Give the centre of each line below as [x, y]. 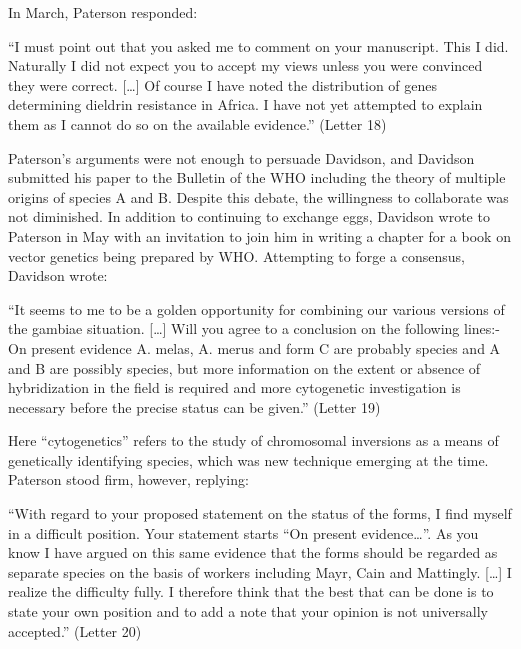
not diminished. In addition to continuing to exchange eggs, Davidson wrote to [249, 216]
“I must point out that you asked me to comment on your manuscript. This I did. [258, 45]
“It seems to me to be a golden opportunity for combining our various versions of [256, 308]
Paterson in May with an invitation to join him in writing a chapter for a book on [259, 235]
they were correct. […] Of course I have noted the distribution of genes [223, 84]
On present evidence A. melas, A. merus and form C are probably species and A [254, 347]
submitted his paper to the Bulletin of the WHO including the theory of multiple [257, 177]
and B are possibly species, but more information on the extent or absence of [244, 367]
